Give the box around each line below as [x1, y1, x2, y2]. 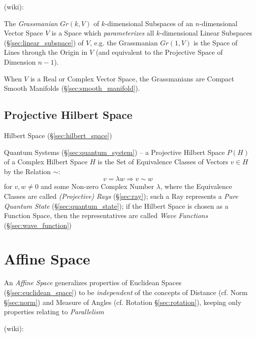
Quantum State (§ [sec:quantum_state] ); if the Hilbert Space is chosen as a [4, 200, 228, 211]
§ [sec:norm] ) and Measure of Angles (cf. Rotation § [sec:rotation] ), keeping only [4, 297, 242, 307]
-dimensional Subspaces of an [105, 18, 193, 28]
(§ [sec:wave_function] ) [4, 220, 72, 230]
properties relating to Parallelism [4, 306, 104, 317]
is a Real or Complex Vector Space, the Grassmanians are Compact [30, 73, 234, 83]
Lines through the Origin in [4, 47, 88, 57]
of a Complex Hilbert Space [4, 156, 88, 167]
